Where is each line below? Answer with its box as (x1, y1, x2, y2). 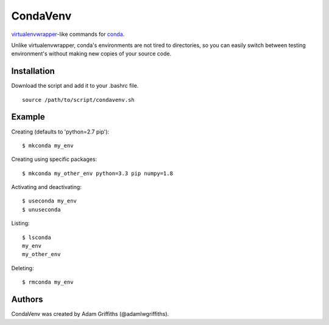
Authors (11, 295, 43, 305)
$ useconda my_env (22, 198, 77, 204)
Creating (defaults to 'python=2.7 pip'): (11, 128, 110, 135)
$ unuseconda (22, 206, 61, 213)
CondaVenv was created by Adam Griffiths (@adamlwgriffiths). (11, 310, 169, 318)
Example (11, 112, 45, 122)
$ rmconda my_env (22, 279, 74, 286)
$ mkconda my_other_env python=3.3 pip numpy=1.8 (22, 170, 174, 177)
